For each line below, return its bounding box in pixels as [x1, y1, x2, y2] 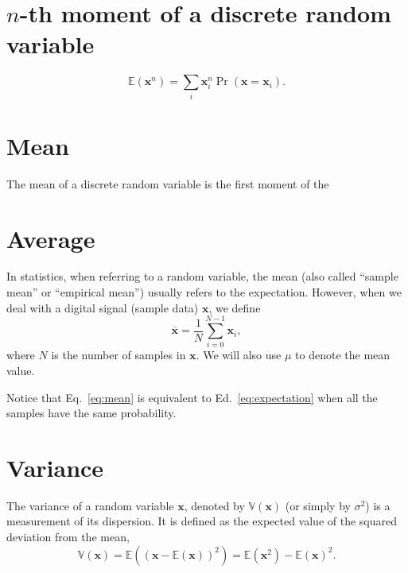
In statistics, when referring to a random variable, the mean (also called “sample [6, 268, 398, 285]
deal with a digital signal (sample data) [6, 299, 199, 316]
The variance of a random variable [6, 497, 174, 513]
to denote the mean [295, 347, 391, 363]
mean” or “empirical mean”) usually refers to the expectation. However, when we [6, 284, 402, 300]
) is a [365, 497, 391, 513]
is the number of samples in [51, 347, 186, 363]
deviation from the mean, [6, 528, 130, 545]
